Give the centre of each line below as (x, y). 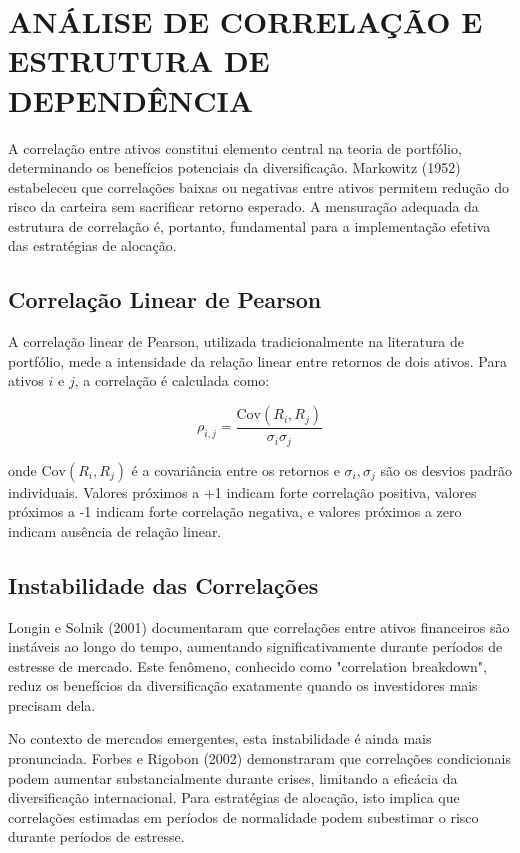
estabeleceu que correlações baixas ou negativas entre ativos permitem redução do (259, 186)
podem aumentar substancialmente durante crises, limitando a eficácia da (233, 777)
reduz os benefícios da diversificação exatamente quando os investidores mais (243, 685)
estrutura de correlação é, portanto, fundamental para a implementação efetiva (249, 225)
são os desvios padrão (446, 469)
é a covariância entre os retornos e (235, 469)
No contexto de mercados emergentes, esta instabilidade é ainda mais (220, 738)
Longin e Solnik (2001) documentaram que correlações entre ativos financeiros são (259, 626)
